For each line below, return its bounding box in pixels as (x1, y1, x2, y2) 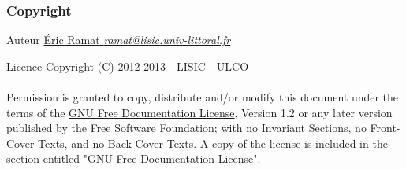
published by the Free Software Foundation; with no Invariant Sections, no (6, 119, 367, 136)
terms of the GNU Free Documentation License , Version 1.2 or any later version (6, 104, 393, 120)
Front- (370, 119, 400, 136)
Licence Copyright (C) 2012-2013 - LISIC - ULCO (6, 57, 249, 74)
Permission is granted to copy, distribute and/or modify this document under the (6, 89, 399, 105)
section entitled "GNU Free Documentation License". (6, 150, 261, 167)
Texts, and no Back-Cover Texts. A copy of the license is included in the (38, 134, 388, 151)
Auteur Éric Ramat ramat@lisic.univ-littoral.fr (6, 31, 231, 48)
